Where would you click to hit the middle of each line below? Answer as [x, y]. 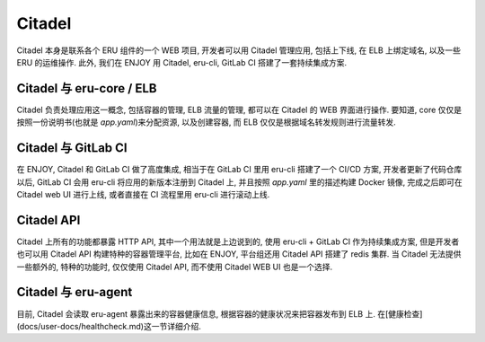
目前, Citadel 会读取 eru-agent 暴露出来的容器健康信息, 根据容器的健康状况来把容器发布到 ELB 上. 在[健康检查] [220, 313]
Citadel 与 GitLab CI [72, 148]
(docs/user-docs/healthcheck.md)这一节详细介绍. [109, 326]
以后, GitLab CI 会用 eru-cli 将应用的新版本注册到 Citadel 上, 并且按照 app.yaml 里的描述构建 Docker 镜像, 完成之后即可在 [239, 182]
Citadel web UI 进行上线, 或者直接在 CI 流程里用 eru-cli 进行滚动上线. [143, 194]
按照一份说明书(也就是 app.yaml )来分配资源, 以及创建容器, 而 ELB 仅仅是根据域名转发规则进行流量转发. [207, 122]
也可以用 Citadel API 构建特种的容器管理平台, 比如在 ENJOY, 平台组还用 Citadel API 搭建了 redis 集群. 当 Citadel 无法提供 [239, 254]
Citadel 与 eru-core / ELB [87, 88]
